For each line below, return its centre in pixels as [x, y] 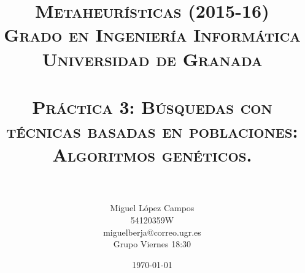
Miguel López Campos [152, 208]
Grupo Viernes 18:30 [152, 244]
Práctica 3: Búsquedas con [152, 106]
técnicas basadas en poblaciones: [152, 131]
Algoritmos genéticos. [152, 155]
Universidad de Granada [152, 58]
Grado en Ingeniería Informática [152, 35]
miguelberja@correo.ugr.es [152, 232]
